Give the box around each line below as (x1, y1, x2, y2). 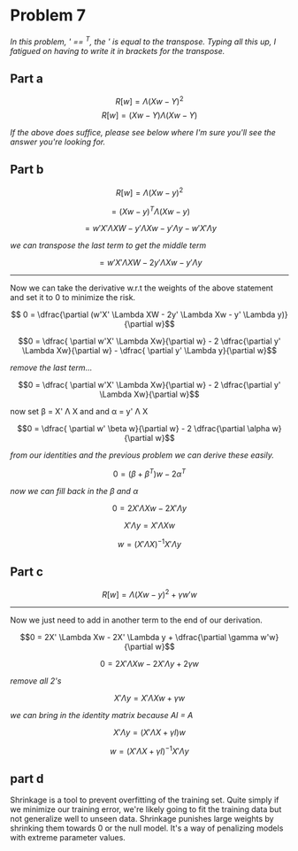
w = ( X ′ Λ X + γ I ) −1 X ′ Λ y (110, 744, 189, 756)
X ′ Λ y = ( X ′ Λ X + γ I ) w (112, 727, 187, 738)
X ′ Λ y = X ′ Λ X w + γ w (114, 692, 185, 703)
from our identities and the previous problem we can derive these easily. (10, 450, 275, 460)
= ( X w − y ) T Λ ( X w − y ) (111, 205, 191, 217)
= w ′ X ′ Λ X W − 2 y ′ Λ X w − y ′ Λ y (99, 258, 202, 268)
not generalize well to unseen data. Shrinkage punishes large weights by (10, 814, 274, 824)
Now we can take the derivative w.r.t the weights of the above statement (10, 282, 273, 293)
